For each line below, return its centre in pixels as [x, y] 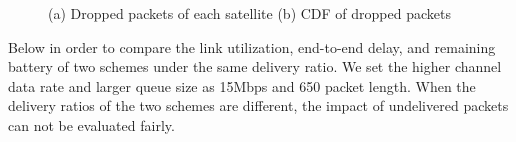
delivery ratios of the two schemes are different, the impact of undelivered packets [258, 105]
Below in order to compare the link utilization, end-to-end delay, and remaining [252, 46]
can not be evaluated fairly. [91, 124]
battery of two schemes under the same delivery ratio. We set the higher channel [255, 66]
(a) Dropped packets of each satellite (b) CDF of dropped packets [249, 13]
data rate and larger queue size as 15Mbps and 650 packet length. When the [242, 85]
